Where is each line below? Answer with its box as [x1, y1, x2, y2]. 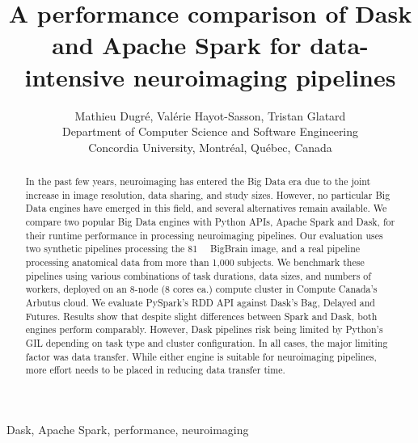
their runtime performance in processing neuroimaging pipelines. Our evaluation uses [25, 228, 383, 242]
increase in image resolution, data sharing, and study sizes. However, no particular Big [25, 188, 391, 201]
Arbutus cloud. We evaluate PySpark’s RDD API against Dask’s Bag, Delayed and [25, 295, 375, 309]
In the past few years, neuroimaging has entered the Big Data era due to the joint [25, 175, 371, 188]
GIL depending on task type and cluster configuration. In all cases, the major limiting [25, 335, 388, 349]
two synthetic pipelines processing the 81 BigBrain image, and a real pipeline [25, 242, 361, 255]
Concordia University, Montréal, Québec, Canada [88, 138, 332, 155]
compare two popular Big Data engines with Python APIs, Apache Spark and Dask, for [25, 215, 395, 229]
